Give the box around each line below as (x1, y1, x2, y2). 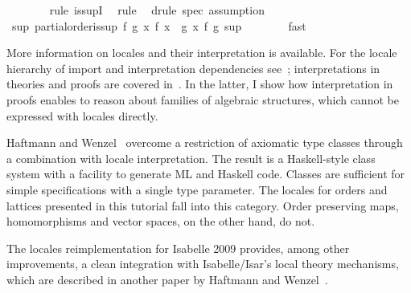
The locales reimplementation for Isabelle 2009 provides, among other (6, 239, 350, 256)
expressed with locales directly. (6, 107, 158, 124)
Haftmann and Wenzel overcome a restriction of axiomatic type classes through (6, 134, 403, 151)
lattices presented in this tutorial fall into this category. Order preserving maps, (6, 197, 399, 214)
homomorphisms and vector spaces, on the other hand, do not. (6, 213, 315, 230)
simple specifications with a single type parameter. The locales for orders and (6, 181, 388, 197)
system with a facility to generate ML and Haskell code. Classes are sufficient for (6, 165, 405, 182)
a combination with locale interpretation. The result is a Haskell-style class (6, 149, 376, 166)
